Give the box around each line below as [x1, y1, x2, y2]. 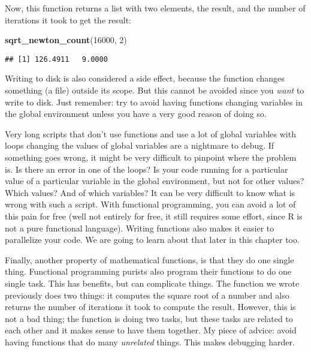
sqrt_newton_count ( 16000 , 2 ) [5, 34, 127, 46]
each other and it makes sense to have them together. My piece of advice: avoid [5, 324, 297, 336]
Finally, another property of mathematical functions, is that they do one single [5, 253, 294, 266]
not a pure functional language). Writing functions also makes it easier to [5, 221, 274, 234]
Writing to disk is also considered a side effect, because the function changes [5, 72, 285, 85]
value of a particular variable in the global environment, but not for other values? [5, 175, 304, 187]
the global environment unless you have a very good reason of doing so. [5, 107, 267, 120]
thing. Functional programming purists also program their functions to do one [5, 265, 291, 278]
